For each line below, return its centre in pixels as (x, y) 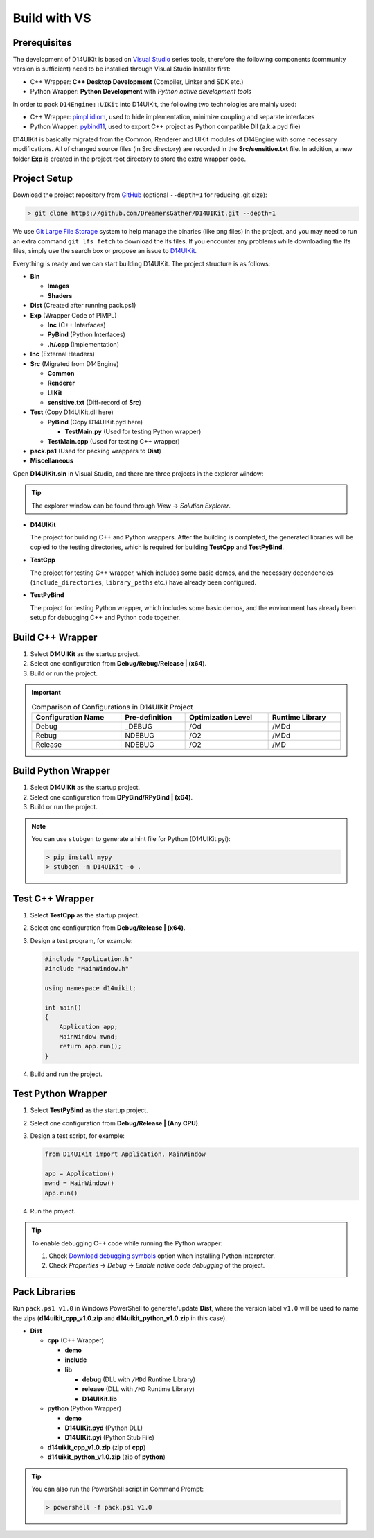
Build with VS (52, 18)
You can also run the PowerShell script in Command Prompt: (118, 1489)
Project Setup (43, 179)
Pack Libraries (44, 1292)
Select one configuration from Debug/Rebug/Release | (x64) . (118, 664)
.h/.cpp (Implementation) (83, 344)
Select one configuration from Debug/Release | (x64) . (108, 928)
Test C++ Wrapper (54, 898)
